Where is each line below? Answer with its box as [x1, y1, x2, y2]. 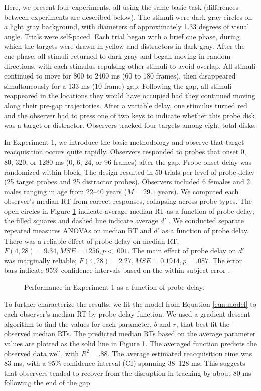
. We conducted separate [168, 215, 244, 226]
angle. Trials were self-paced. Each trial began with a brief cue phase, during [4, 31, 240, 41]
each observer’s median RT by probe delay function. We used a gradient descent [4, 308, 250, 319]
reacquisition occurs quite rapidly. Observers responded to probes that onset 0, [4, 146, 246, 157]
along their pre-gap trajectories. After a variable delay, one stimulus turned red [4, 100, 247, 110]
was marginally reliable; [4, 255, 77, 265]
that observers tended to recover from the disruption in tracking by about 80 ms [4, 367, 251, 378]
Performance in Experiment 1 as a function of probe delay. [24, 282, 204, 292]
